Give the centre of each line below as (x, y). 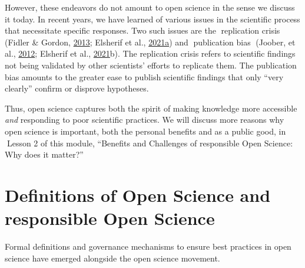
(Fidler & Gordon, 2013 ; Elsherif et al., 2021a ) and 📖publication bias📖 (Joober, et (150, 42)
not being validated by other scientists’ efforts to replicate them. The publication (151, 65)
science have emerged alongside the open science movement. (112, 258)
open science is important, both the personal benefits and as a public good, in (145, 131)
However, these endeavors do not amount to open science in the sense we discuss (150, 7)
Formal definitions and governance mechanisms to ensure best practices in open (148, 246)
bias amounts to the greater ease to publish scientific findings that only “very (144, 76)
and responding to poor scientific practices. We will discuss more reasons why (145, 120)
